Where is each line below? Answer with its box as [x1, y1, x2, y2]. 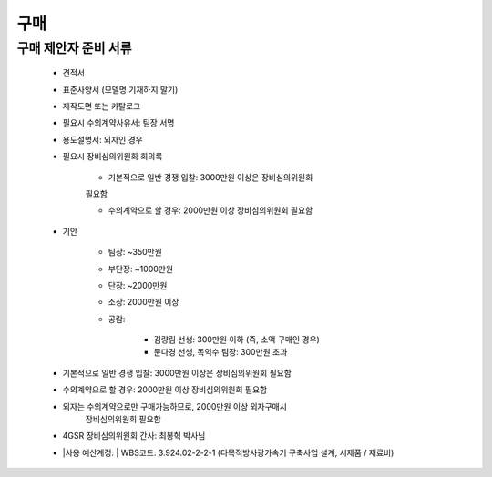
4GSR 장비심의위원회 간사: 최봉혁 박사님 [62, 431, 206, 441]
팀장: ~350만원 [108, 247, 163, 258]
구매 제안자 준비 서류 [16, 40, 132, 56]
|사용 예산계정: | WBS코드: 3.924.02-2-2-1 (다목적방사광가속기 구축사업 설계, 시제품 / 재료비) [62, 447, 395, 458]
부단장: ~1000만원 [108, 263, 173, 274]
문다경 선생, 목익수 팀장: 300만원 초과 [153, 347, 288, 358]
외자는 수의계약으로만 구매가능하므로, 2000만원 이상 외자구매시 [62, 401, 287, 411]
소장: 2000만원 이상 [108, 297, 179, 308]
